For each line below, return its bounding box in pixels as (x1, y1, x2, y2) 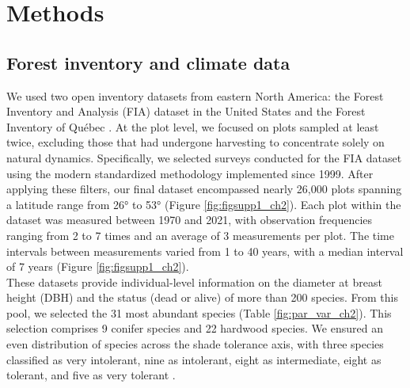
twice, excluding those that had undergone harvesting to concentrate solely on (6, 134, 385, 150)
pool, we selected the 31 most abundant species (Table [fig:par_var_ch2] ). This (6, 304, 392, 321)
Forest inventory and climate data (6, 50, 290, 74)
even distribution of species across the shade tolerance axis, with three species (6, 336, 384, 352)
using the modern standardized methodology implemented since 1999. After (6, 165, 374, 181)
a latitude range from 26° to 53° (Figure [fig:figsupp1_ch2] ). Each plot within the (6, 196, 401, 212)
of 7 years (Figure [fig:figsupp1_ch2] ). (6, 258, 189, 275)
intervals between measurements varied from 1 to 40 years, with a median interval (6, 242, 404, 259)
